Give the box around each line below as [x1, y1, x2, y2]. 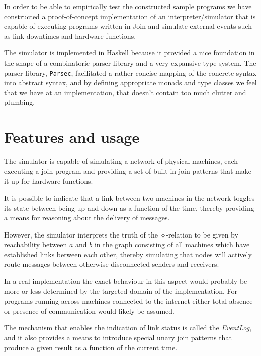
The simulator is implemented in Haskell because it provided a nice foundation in [4, 47, 255, 58]
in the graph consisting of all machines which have [94, 239, 250, 250]
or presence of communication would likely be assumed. [4, 305, 175, 316]
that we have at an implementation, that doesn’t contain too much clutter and [4, 87, 246, 97]
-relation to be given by [166, 229, 238, 240]
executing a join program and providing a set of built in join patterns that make [4, 165, 251, 176]
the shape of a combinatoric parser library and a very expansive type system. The [4, 57, 256, 68]
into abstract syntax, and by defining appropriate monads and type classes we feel [4, 77, 257, 88]
